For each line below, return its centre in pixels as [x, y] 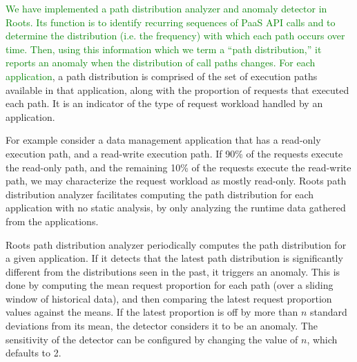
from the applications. [52, 221]
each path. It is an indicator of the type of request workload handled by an [164, 103]
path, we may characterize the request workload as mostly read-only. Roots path [176, 181]
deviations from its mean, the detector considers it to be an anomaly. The [162, 326]
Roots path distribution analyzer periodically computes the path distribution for [176, 244]
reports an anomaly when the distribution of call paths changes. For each [161, 63]
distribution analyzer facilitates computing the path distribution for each [160, 194]
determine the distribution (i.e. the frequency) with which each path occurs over [175, 36]
